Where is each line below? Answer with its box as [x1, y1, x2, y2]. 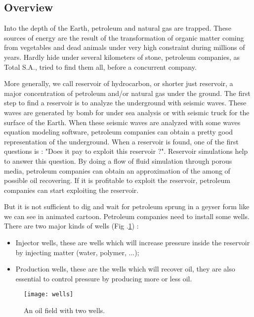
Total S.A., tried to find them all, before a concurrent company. [4, 61, 197, 72]
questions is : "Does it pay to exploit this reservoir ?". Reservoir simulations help [4, 146, 248, 156]
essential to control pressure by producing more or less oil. [15, 273, 192, 283]
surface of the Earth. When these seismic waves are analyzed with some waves [4, 117, 241, 127]
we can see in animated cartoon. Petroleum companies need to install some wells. [4, 211, 250, 221]
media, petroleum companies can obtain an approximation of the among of [4, 165, 230, 176]
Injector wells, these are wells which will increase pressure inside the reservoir [15, 237, 250, 248]
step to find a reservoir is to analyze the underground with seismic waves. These [4, 97, 247, 108]
